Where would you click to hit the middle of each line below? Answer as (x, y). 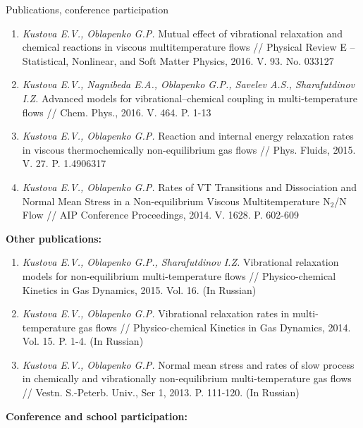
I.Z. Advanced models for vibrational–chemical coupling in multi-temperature (190, 98)
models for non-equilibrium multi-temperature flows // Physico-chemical (179, 275)
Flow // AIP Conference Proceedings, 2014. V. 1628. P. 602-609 (160, 215)
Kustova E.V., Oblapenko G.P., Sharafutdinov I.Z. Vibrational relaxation (180, 262)
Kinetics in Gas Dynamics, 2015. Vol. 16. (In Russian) (139, 289)
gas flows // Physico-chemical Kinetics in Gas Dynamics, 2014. (215, 327)
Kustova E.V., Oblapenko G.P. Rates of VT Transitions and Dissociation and (190, 187)
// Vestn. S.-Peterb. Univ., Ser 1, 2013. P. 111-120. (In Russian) (161, 392)
